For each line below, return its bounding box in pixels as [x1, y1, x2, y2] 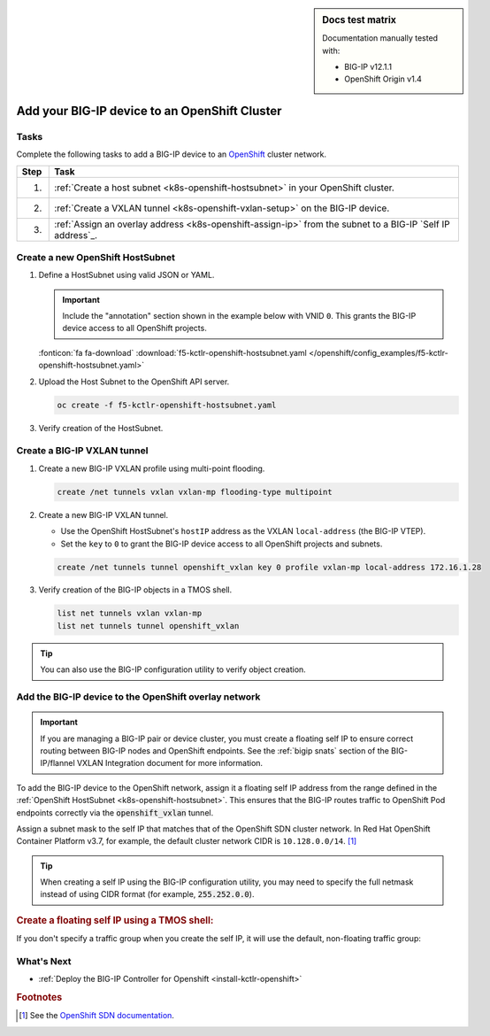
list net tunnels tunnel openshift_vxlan [57, 621, 240, 630]
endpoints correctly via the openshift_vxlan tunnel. [16, 807, 214, 818]
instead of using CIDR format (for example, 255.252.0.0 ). [40, 889, 255, 900]
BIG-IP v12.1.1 [344, 62, 393, 73]
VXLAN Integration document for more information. [76, 758, 264, 769]
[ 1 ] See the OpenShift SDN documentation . [19, 1010, 174, 1021]
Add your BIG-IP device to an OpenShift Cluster [16, 103, 282, 119]
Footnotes [16, 992, 63, 1004]
